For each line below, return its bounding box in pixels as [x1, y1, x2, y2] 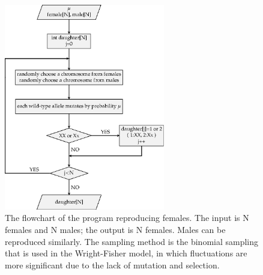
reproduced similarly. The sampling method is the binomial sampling [5, 235, 259, 247]
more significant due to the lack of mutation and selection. [5, 258, 220, 271]
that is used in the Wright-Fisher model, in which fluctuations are [5, 247, 247, 259]
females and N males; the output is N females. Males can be [5, 223, 226, 235]
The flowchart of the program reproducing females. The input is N [5, 211, 249, 224]
